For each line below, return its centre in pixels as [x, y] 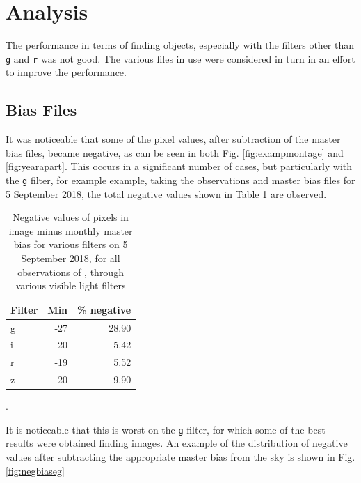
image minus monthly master [71, 230]
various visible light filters [71, 285]
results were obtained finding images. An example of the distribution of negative [177, 443]
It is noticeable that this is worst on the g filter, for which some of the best [166, 429]
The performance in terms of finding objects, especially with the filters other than [180, 45]
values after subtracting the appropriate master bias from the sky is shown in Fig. [180, 457]
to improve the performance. [66, 72]
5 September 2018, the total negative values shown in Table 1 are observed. [166, 193]
